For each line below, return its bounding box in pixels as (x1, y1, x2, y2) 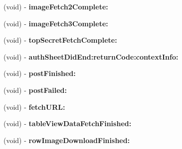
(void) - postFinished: (3, 68, 76, 78)
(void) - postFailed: (3, 84, 67, 95)
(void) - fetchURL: (3, 101, 65, 112)
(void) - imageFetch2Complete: (3, 1, 108, 11)
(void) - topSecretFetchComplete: (3, 35, 117, 45)
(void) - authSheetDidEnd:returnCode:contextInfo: (3, 51, 179, 62)
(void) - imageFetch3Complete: (3, 18, 108, 28)
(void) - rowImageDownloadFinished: (3, 135, 130, 145)
